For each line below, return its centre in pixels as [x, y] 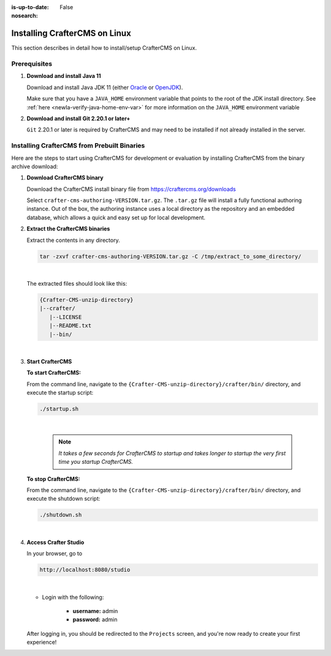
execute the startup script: [60, 392]
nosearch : [25, 16]
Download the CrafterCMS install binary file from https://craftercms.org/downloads [131, 189]
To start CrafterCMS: [54, 373]
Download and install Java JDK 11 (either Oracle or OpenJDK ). [105, 87]
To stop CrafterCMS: [53, 478]
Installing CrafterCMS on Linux [71, 33]
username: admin [95, 611]
